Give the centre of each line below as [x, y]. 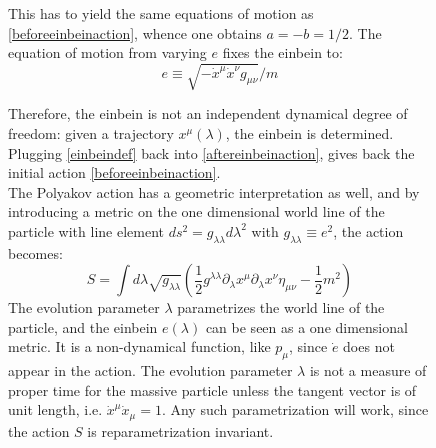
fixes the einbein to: [282, 52]
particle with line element [86, 230]
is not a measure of [368, 370]
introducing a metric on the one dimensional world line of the [196, 211]
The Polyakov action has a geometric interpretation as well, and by [214, 191]
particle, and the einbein [83, 326]
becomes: [35, 252]
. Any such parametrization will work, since [295, 409]
